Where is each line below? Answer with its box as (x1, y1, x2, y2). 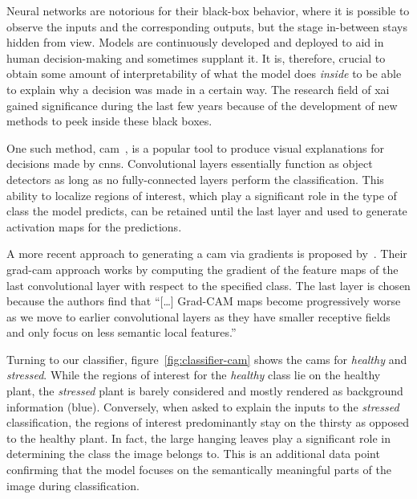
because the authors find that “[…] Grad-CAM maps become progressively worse (6, 292, 401, 309)
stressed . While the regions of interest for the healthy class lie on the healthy (6, 366, 381, 383)
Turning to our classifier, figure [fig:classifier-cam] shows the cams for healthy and (6, 350, 407, 367)
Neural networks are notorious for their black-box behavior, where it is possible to (6, 2, 410, 18)
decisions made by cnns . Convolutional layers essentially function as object (6, 155, 373, 172)
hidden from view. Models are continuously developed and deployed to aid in (6, 34, 384, 51)
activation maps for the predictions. (6, 218, 182, 235)
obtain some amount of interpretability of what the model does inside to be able (6, 65, 402, 82)
